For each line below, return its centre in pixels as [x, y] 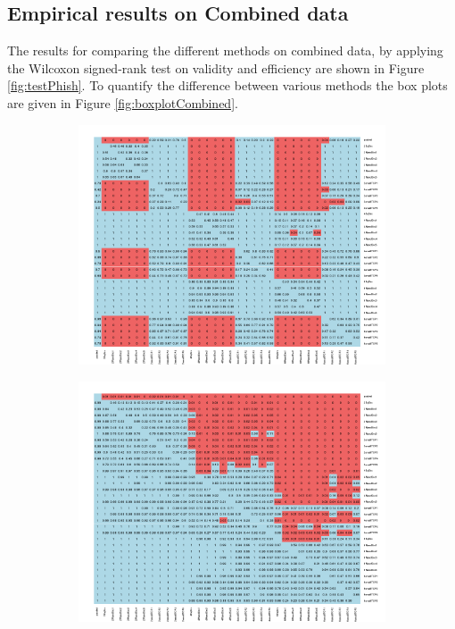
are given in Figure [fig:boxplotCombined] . [123, 102]
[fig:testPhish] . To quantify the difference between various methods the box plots [227, 85]
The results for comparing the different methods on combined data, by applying [225, 50]
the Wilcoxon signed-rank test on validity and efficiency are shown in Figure [216, 67]
